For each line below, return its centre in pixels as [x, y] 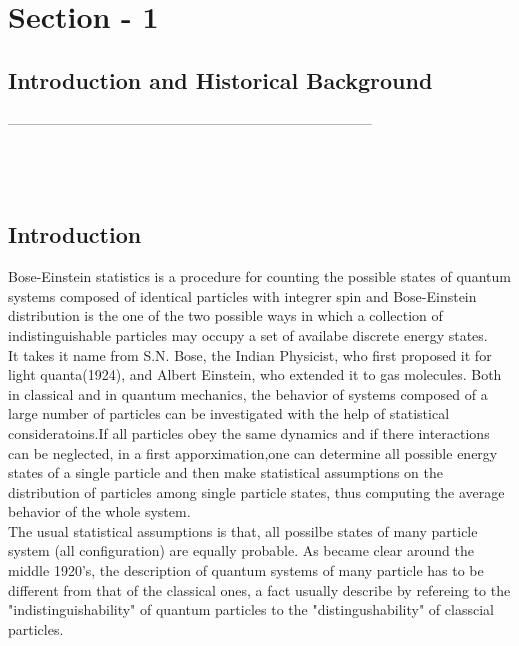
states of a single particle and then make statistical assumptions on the [226, 472]
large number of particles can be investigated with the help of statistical [229, 413]
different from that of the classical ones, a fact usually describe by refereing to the [259, 589]
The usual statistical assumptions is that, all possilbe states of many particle [243, 530]
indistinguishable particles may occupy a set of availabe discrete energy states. [248, 334]
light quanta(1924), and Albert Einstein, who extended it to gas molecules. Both [255, 374]
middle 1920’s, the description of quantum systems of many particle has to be [246, 570]
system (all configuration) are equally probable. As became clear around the [241, 550]
